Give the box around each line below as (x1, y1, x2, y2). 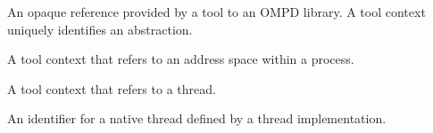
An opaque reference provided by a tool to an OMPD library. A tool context (7, 3, 426, 20)
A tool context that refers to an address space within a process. (7, 50, 354, 68)
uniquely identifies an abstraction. (7, 20, 193, 38)
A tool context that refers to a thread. (7, 79, 216, 98)
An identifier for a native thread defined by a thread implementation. (7, 109, 387, 128)
